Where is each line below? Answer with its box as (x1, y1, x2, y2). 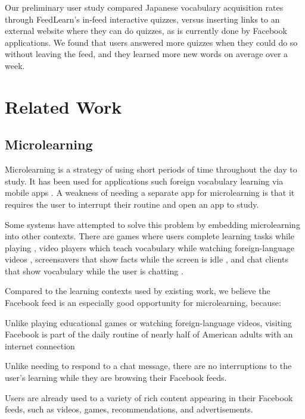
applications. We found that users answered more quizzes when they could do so (5, 36, 298, 48)
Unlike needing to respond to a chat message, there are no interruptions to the (5, 359, 292, 372)
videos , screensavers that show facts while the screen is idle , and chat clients (5, 253, 288, 265)
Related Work (5, 94, 122, 118)
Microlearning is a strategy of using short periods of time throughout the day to (5, 163, 297, 176)
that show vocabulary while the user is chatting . (5, 264, 183, 277)
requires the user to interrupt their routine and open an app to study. (5, 198, 259, 210)
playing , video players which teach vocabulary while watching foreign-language (5, 241, 294, 254)
